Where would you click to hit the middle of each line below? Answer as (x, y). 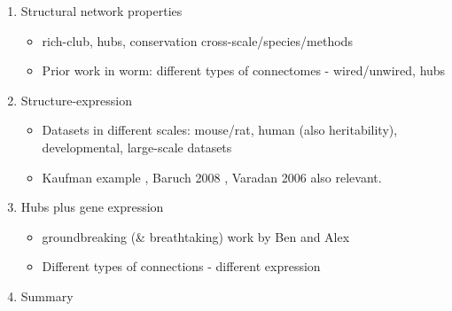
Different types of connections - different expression (181, 266)
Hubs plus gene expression (92, 207)
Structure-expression (76, 100)
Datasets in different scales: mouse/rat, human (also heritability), (220, 130)
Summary (47, 295)
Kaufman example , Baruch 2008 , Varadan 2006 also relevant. (212, 177)
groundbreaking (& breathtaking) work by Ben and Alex (196, 236)
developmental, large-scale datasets (137, 147)
